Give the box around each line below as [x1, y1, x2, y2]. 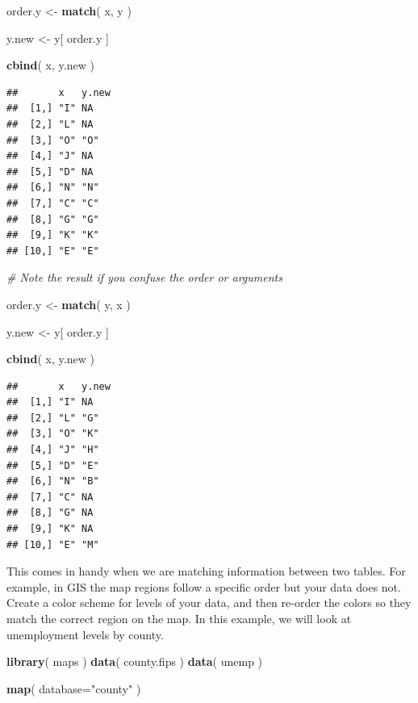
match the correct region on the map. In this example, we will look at [6, 610, 352, 626]
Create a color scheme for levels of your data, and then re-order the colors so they [6, 594, 412, 611]
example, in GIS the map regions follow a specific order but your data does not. [6, 578, 401, 595]
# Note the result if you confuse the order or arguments [6, 269, 282, 286]
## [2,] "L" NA [6, 118, 94, 130]
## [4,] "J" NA [6, 150, 94, 162]
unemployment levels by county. [6, 626, 164, 642]
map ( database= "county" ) [6, 680, 141, 697]
